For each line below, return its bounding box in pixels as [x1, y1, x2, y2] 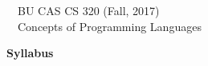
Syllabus [6, 45, 54, 61]
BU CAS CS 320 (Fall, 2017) [17, 2, 160, 18]
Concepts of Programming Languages [17, 17, 202, 34]
